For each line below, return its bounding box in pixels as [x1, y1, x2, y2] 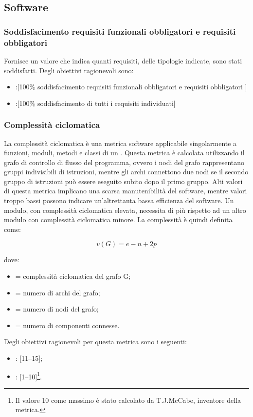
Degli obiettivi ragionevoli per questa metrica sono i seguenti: [4, 336, 187, 347]
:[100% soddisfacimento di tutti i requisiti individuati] [15, 98, 176, 108]
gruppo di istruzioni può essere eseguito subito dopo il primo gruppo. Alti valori [4, 176, 243, 186]
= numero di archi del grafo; [15, 287, 100, 297]
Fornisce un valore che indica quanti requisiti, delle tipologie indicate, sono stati [4, 55, 242, 65]
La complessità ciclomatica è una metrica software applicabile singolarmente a [4, 138, 237, 148]
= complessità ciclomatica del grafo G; [15, 271, 131, 281]
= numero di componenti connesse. [15, 320, 120, 330]
